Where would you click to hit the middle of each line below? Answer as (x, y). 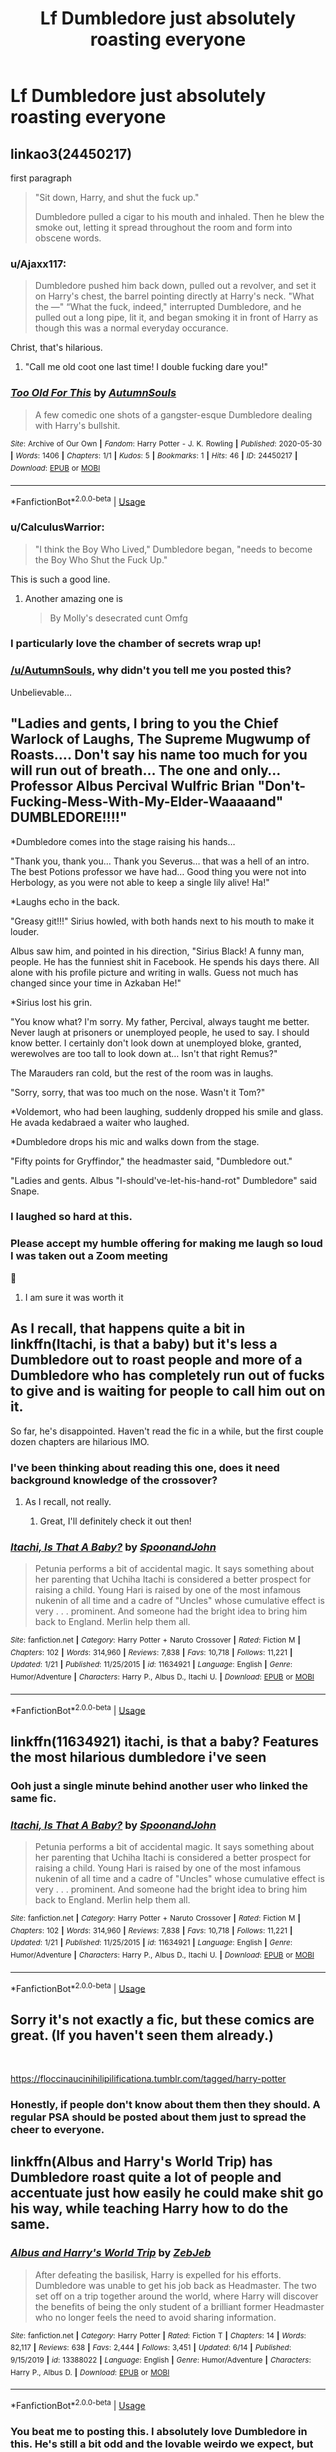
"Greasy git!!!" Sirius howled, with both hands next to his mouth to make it (162, 921)
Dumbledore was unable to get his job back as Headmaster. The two (175, 2285)
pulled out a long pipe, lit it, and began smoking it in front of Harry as (176, 318)
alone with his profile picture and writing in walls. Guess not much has (154, 972)
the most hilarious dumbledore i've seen (138, 1757)
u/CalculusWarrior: (57, 527)
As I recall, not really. (68, 1501)
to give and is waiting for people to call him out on (168, 1391)
